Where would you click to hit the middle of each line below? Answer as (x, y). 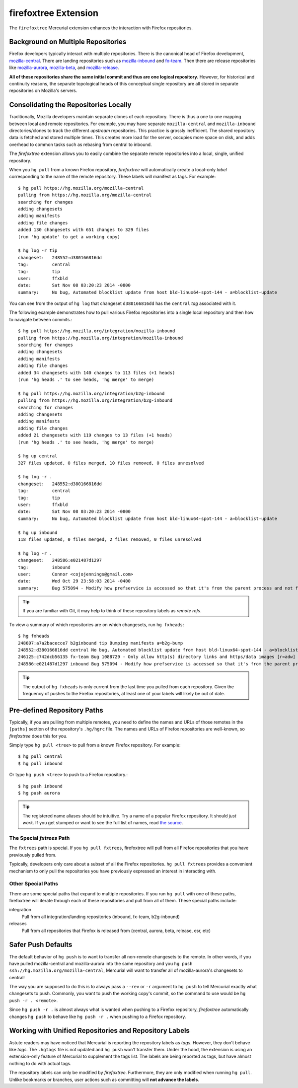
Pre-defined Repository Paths (56, 710)
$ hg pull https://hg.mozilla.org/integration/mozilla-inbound (97, 331)
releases (18, 924)
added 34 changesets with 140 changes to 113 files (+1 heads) (97, 373)
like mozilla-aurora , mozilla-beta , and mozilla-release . (64, 68)
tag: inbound (44, 567)
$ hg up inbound (38, 532)
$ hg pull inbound (40, 763)
